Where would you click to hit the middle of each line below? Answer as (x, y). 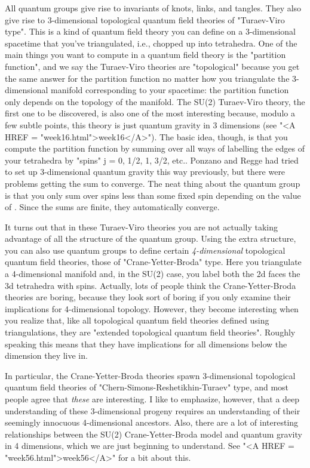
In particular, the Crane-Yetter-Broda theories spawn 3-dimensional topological (150, 375)
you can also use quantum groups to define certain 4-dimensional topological (145, 250)
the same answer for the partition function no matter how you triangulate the (147, 78)
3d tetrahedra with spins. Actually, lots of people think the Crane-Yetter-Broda (151, 285)
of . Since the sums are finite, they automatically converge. (112, 207)
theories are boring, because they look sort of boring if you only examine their (148, 297)
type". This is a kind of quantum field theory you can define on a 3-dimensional (150, 31)
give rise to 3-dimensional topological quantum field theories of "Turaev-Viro (145, 19)
